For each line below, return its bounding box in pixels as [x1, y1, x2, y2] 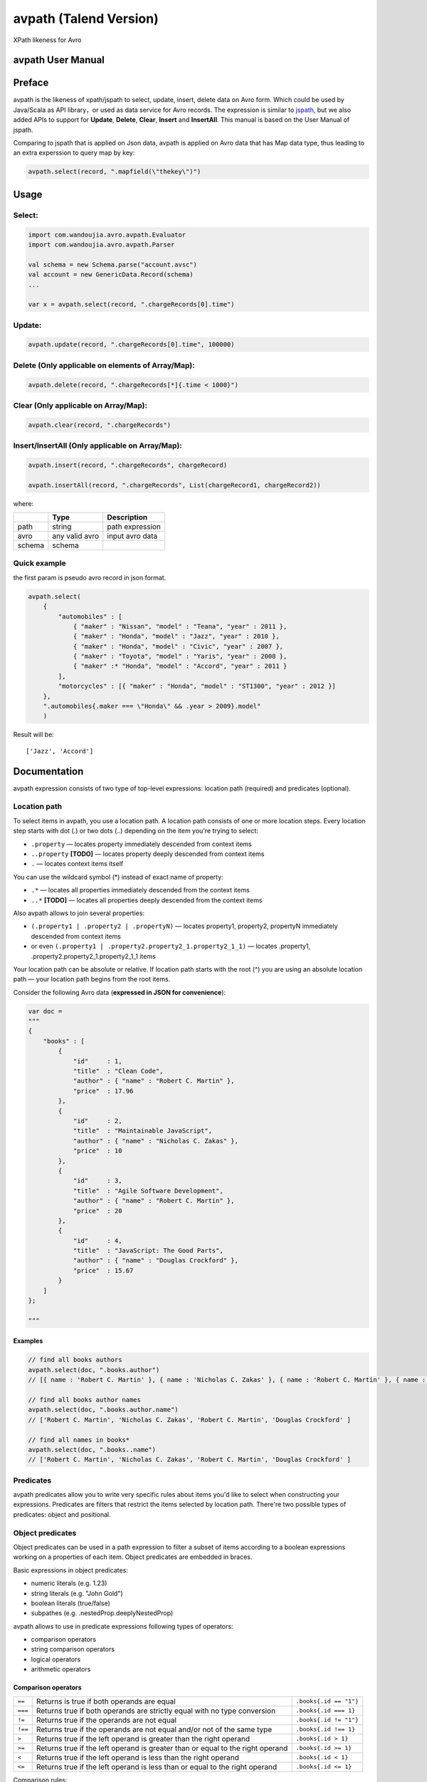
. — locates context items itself [31, 860, 124, 868]
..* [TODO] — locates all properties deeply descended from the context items [31, 895, 263, 905]
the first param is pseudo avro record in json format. [13, 573, 167, 582]
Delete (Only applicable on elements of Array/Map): [13, 360, 195, 370]
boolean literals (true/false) [31, 1599, 110, 1607]
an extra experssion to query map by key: [13, 148, 135, 157]
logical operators [31, 1654, 81, 1664]
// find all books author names [28, 1396, 142, 1404]
